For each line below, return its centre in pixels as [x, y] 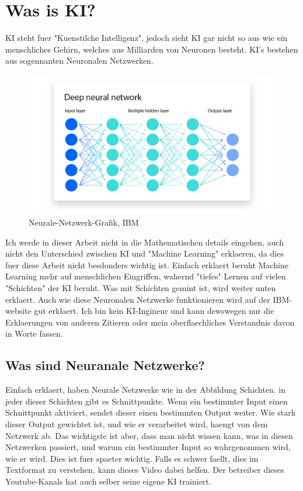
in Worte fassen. [34, 333]
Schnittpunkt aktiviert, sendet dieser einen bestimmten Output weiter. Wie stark [151, 412]
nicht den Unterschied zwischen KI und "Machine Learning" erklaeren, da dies [144, 253]
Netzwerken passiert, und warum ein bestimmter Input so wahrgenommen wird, [148, 447]
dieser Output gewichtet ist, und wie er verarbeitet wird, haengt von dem [137, 423]
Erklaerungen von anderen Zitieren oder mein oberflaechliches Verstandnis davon [150, 322]
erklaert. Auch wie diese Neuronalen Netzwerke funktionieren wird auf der [138, 299]
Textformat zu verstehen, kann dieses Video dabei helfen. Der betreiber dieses [145, 470]
